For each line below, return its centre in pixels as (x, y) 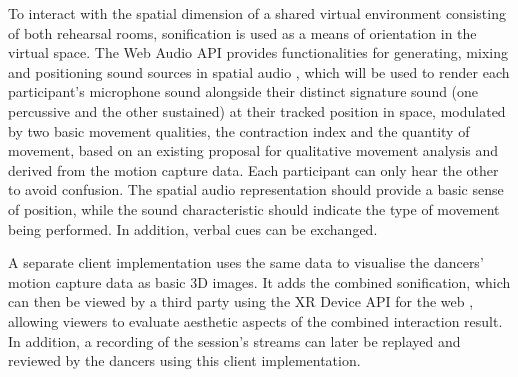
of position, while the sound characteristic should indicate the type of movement (254, 208)
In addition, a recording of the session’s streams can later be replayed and (234, 340)
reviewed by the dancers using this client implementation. (184, 360)
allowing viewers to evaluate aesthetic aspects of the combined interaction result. (255, 320)
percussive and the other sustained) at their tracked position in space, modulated (257, 110)
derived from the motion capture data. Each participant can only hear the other (253, 169)
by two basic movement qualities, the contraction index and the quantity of (239, 130)
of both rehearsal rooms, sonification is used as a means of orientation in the (242, 32)
